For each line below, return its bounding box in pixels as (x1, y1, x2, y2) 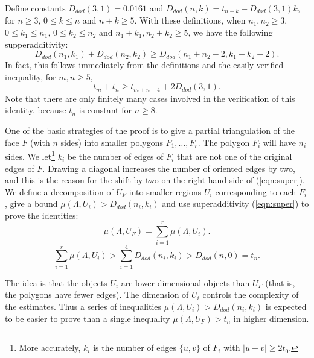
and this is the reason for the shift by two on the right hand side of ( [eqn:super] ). (5, 174, 305, 186)
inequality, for (5, 70, 56, 83)
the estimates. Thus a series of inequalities (5, 300, 162, 312)
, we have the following (188, 26, 273, 39)
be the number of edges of (67, 149, 164, 162)
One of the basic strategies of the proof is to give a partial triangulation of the (5, 124, 295, 137)
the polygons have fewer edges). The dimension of (5, 288, 189, 301)
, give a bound (5, 197, 58, 210)
